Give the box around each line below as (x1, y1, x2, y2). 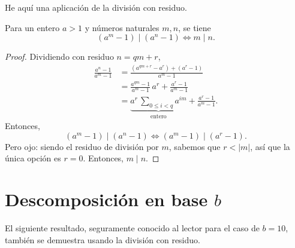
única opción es (5, 152, 61, 164)
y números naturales (85, 21, 159, 33)
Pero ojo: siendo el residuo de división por (5, 140, 159, 152)
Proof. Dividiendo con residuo (5, 50, 114, 63)
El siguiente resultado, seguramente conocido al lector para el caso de (5, 222, 260, 234)
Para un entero (5, 21, 60, 33)
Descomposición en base (5, 187, 208, 212)
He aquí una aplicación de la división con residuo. (5, 1, 187, 13)
